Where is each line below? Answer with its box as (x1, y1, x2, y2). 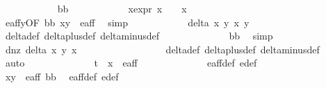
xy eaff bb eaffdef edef (5, 69, 119, 83)
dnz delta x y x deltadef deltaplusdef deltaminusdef (5, 42, 320, 56)
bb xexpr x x (57, 1, 187, 15)
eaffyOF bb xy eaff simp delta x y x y (5, 15, 250, 29)
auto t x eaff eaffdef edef (5, 55, 257, 70)
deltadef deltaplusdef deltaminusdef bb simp (5, 28, 273, 43)
